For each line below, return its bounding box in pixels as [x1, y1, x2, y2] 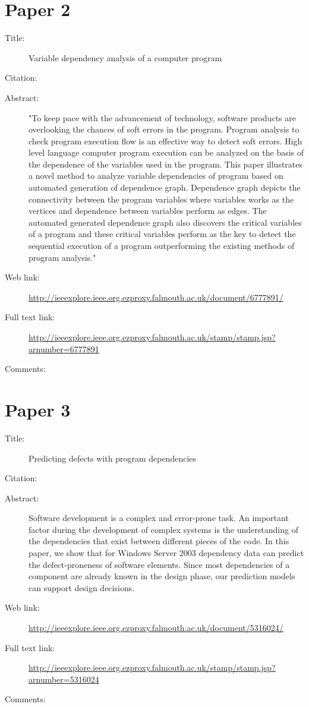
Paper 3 [5, 397, 71, 421]
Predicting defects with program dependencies [29, 452, 197, 464]
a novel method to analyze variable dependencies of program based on [29, 169, 283, 182]
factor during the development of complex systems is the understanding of [29, 523, 298, 535]
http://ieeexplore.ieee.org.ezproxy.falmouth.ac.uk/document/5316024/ [29, 621, 283, 634]
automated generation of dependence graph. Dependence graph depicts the [29, 181, 301, 194]
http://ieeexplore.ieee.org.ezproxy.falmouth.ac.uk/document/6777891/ [29, 291, 283, 303]
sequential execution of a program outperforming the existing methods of [29, 239, 295, 252]
